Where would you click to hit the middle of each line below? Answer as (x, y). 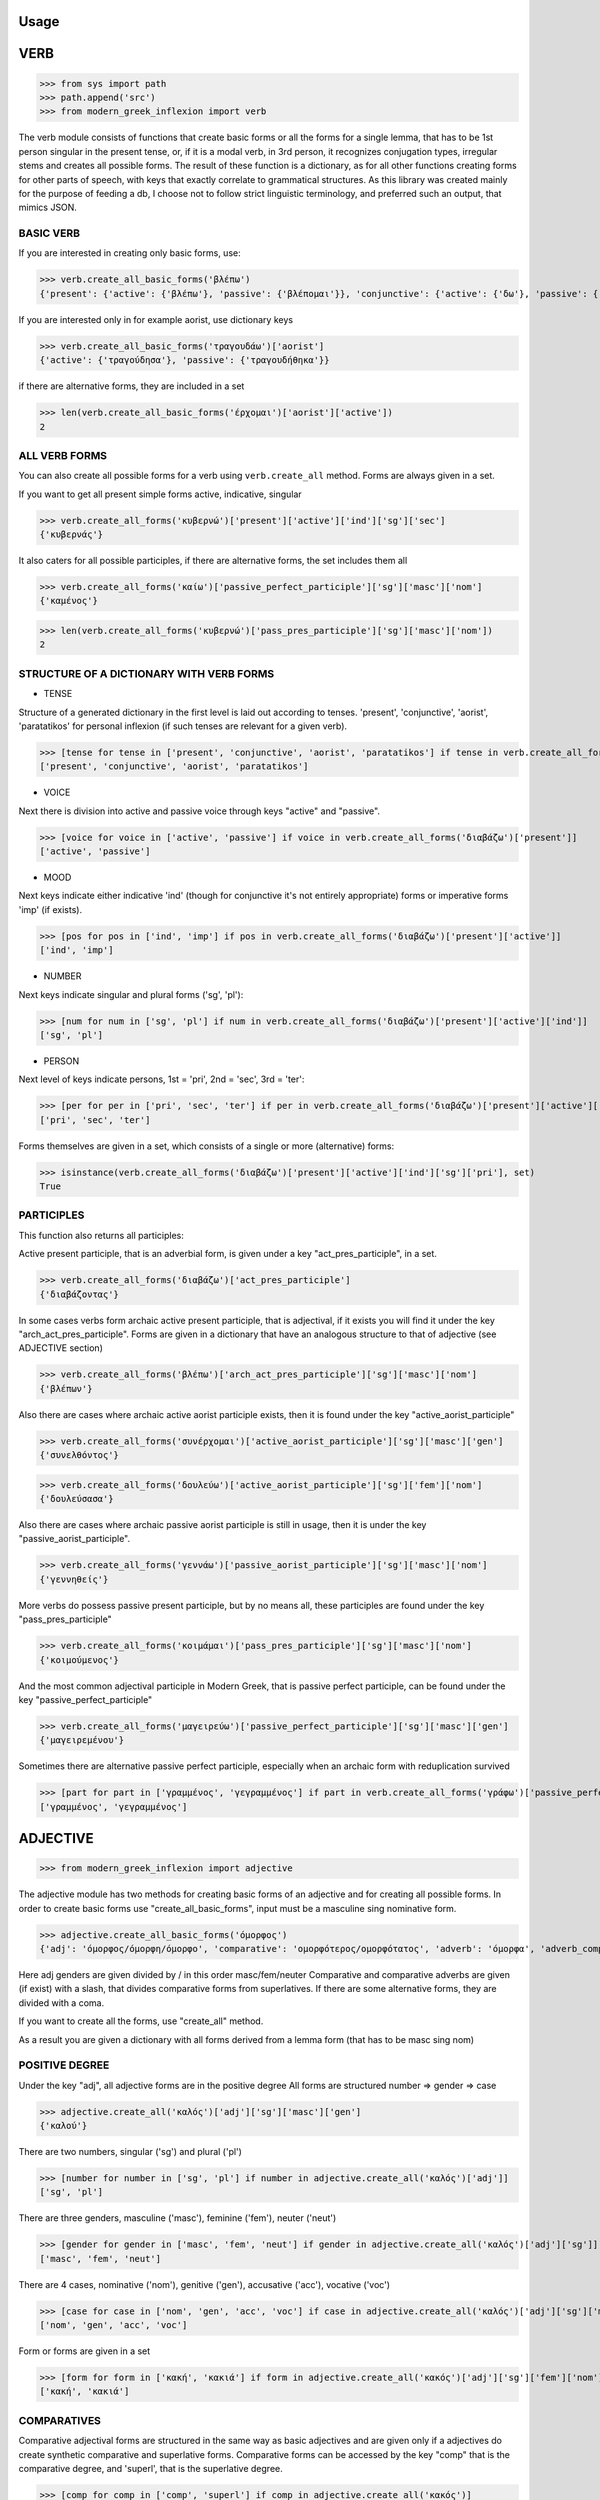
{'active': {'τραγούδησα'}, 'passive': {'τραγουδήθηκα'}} (184, 360)
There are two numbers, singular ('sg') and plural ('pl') (130, 2152)
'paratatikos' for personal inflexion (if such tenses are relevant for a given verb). (183, 726)
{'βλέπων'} (66, 1388)
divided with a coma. (61, 2002)
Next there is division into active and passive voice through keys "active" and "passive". (199, 811)
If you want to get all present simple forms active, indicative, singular (160, 494)
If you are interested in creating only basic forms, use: (129, 253)
